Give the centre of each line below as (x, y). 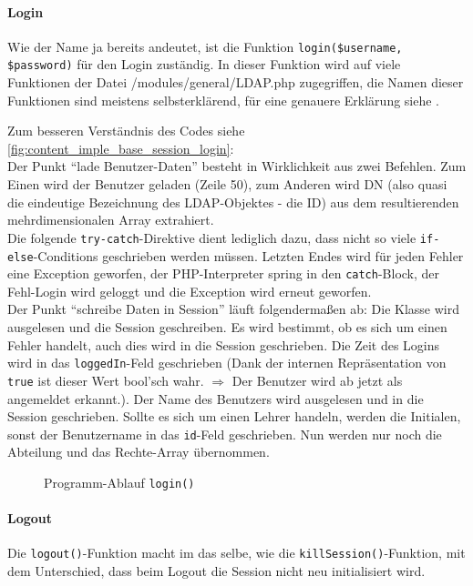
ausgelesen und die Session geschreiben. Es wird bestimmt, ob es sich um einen (227, 327)
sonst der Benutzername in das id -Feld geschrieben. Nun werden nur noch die (225, 434)
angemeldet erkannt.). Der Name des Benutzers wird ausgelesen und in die (216, 398)
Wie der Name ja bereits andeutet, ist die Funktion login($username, (205, 46)
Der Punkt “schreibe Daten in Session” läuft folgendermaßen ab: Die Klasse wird (233, 309)
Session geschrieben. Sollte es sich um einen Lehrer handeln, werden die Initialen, (234, 416)
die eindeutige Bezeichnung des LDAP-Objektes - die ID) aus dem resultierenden (233, 202)
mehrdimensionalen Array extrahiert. (111, 220)
